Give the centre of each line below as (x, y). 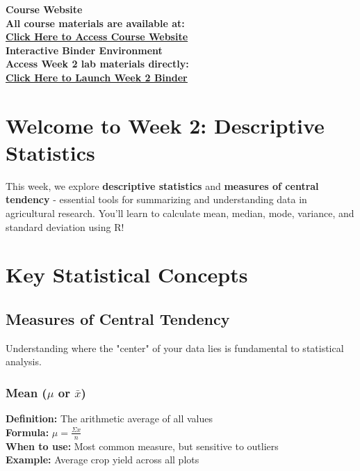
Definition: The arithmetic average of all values (109, 418)
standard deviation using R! (65, 226)
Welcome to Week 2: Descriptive (165, 125)
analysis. (24, 361)
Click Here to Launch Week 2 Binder (97, 77)
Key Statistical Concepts (127, 274)
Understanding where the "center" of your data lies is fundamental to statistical (175, 348)
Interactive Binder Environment (84, 50)
